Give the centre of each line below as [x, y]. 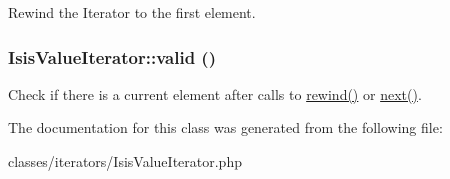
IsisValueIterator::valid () [112, 56]
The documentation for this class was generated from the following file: [225, 127]
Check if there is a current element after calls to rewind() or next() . [215, 93]
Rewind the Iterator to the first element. [132, 12]
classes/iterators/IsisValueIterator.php [125, 161]
